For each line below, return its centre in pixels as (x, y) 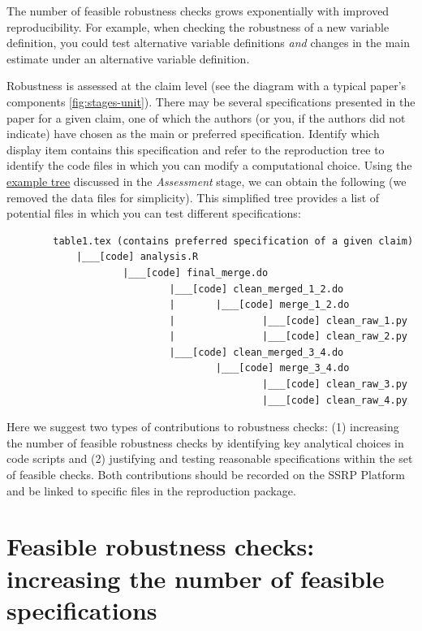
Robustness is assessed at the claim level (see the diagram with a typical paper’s (207, 86)
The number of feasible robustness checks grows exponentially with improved (198, 11)
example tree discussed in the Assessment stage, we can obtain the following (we (207, 181)
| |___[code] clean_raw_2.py (288, 337)
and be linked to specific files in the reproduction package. (151, 490)
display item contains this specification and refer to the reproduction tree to (196, 149)
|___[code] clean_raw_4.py (335, 400)
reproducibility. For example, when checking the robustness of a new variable (198, 26)
